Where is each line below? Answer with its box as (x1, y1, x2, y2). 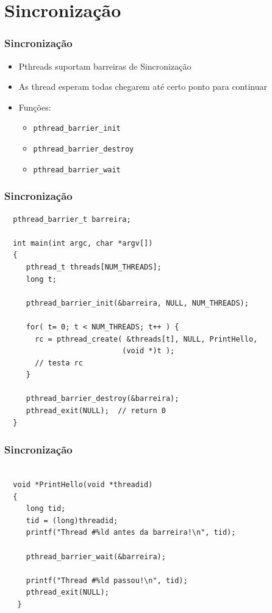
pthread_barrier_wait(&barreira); (26, 552, 166, 561)
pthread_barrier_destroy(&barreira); (26, 394, 179, 403)
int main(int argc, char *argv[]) (13, 238, 153, 248)
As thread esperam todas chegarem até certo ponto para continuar (18, 80, 268, 93)
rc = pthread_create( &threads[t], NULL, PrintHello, (35, 334, 258, 343)
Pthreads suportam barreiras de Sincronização (18, 59, 191, 72)
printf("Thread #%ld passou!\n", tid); (26, 576, 188, 585)
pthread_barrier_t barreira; (13, 215, 131, 224)
